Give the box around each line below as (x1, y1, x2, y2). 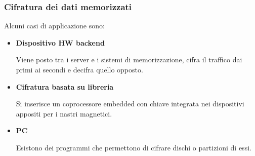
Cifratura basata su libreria (16, 81, 114, 92)
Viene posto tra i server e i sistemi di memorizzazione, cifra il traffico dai (16, 54, 242, 65)
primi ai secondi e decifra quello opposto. (16, 64, 143, 74)
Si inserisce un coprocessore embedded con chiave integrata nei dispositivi (16, 98, 244, 109)
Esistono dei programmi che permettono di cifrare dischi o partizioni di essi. (16, 142, 251, 152)
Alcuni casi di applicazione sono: (4, 20, 105, 31)
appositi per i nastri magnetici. (16, 108, 112, 119)
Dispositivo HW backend (16, 37, 105, 48)
